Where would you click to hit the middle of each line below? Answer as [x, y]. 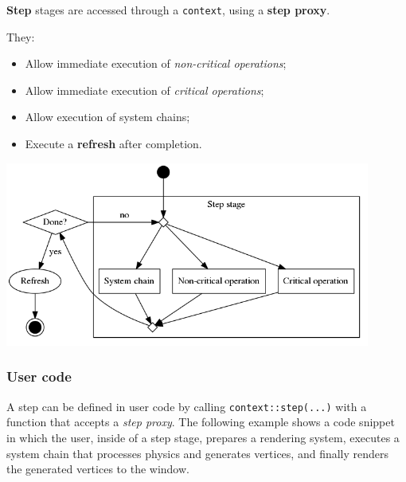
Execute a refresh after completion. [113, 144]
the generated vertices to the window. [98, 469]
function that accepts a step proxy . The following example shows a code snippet [201, 422]
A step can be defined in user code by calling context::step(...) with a [187, 406]
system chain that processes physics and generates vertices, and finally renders [198, 453]
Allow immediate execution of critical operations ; [144, 90]
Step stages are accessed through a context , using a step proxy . [168, 10]
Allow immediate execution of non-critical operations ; [156, 63]
